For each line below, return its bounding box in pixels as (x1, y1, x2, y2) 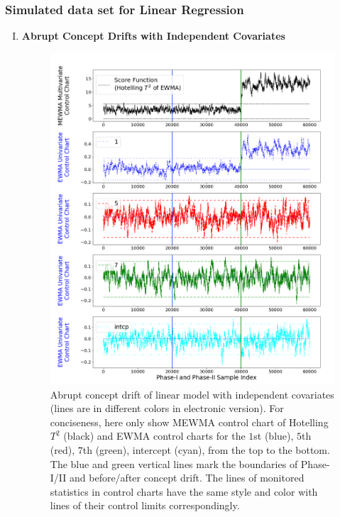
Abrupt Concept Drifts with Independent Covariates (21, 28, 285, 43)
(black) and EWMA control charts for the (63, 428, 246, 443)
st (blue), (253, 428, 294, 443)
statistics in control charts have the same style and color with (50, 484, 318, 499)
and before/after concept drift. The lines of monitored (70, 470, 305, 485)
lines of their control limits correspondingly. (50, 498, 240, 513)
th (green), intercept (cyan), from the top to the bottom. (82, 443, 330, 457)
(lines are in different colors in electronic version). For (50, 401, 284, 416)
